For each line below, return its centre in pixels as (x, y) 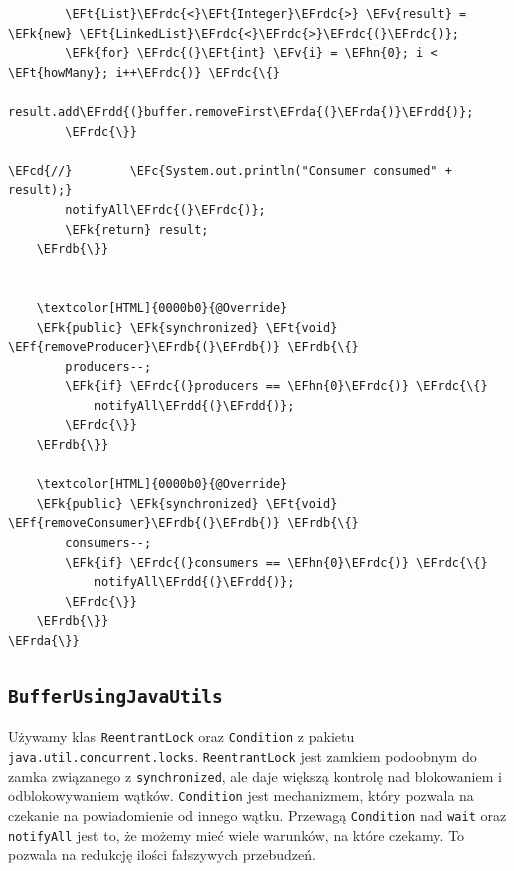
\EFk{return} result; (137, 229)
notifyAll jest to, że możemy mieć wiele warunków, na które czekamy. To (236, 834)
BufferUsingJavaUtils (115, 696)
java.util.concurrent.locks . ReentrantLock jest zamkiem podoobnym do (242, 756)
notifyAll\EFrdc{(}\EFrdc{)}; (165, 209)
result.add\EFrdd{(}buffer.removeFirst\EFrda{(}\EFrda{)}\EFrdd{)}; (241, 111)
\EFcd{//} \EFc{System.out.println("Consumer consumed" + (230, 170)
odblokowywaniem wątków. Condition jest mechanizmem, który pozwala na (241, 795)
